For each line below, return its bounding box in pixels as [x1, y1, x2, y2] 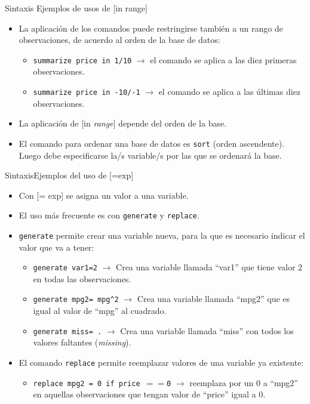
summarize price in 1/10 [33, 56, 132, 65]
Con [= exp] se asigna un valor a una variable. [19, 189, 189, 201]
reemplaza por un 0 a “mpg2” [189, 376, 298, 388]
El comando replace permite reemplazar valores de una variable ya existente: [19, 356, 304, 368]
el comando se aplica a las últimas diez [158, 85, 301, 98]
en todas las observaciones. [33, 272, 131, 285]
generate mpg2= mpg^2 [33, 295, 119, 304]
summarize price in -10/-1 [33, 88, 140, 97]
